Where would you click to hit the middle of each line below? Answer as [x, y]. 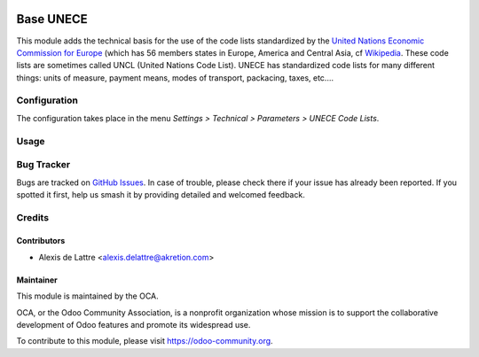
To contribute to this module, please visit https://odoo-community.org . [145, 341]
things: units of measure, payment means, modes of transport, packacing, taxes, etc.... [175, 78]
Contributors [41, 241]
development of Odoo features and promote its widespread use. [133, 325]
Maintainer [37, 280]
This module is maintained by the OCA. [87, 296]
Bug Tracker [43, 165]
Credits [32, 217]
